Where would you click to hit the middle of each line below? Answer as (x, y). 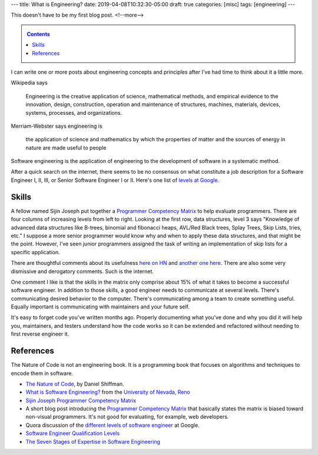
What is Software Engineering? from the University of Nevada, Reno (108, 392)
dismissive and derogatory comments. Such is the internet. (82, 271)
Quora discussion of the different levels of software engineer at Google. (112, 425)
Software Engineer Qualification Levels (73, 433)
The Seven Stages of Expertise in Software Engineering (93, 441)
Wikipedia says (29, 83)
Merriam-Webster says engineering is (57, 126)
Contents (38, 34)
